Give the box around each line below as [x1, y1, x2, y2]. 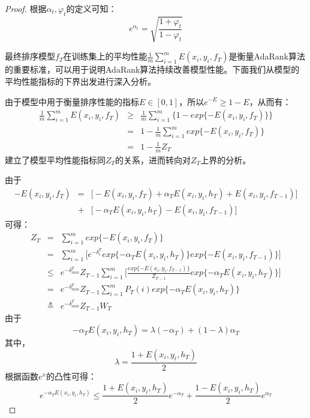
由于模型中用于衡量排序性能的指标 [5, 95, 139, 108]
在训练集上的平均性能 [63, 50, 148, 62]
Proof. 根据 [5, 2, 47, 14]
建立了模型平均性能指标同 [5, 153, 106, 166]
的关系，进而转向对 [115, 153, 191, 166]
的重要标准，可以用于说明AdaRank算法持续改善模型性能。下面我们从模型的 [5, 63, 300, 76]
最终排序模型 [5, 50, 55, 62]
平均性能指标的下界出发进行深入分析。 [5, 74, 156, 87]
